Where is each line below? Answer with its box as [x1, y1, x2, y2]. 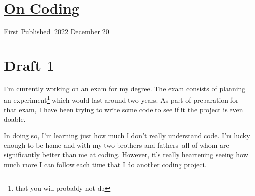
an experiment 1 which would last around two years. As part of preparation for [4, 93, 239, 105]
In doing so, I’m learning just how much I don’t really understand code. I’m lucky [4, 130, 250, 140]
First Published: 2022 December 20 [4, 26, 109, 37]
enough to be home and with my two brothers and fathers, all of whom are [4, 140, 229, 150]
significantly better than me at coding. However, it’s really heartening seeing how [4, 150, 248, 160]
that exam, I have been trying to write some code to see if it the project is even [4, 104, 243, 114]
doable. [4, 114, 25, 124]
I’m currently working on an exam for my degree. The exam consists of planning [4, 83, 246, 93]
